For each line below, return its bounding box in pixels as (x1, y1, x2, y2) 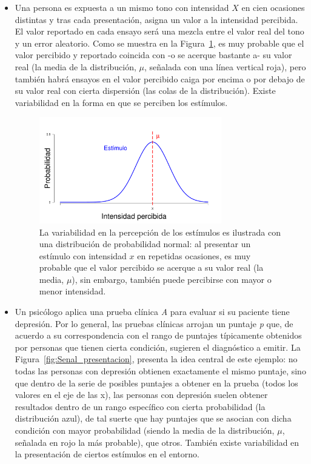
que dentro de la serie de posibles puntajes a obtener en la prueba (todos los (15, 376, 298, 389)
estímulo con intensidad (39, 249, 127, 262)
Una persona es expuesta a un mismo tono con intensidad (15, 1, 229, 13)
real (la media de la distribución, (15, 60, 136, 73)
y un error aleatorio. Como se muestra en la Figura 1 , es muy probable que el (15, 36, 304, 49)
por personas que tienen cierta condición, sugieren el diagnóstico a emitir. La (15, 340, 301, 353)
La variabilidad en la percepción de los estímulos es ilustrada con (39, 225, 281, 238)
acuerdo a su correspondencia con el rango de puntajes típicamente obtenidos (15, 329, 302, 342)
